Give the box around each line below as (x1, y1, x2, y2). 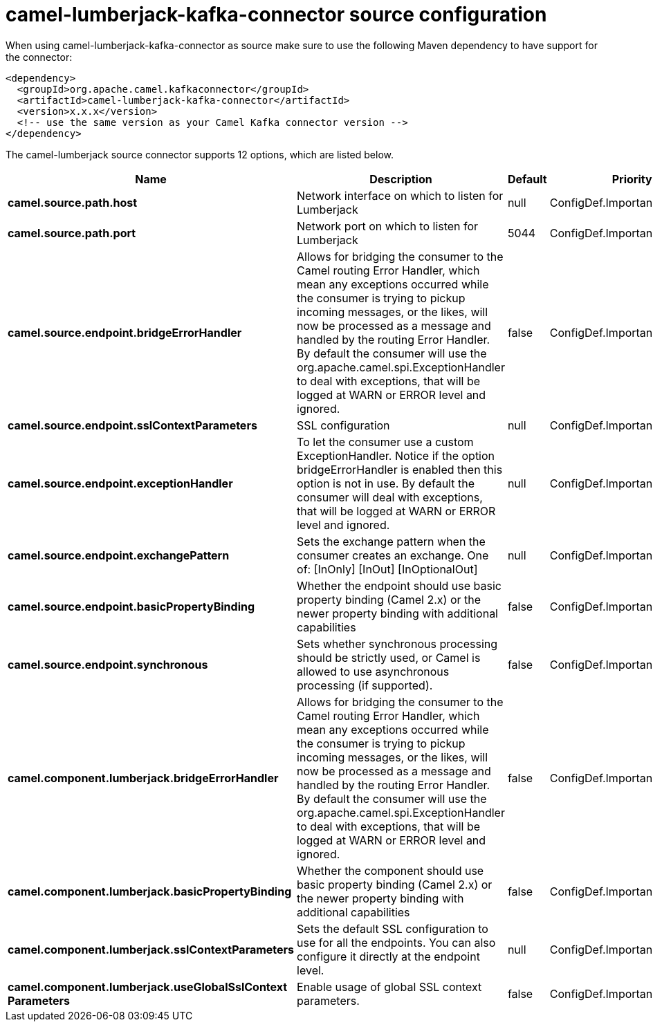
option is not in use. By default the (297, 476, 475, 490)
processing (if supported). (297, 678, 433, 692)
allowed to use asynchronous (297, 664, 450, 678)
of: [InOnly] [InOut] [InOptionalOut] (297, 562, 478, 576)
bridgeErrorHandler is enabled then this (297, 462, 503, 477)
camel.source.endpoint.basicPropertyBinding (8, 599, 255, 613)
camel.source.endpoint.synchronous (8, 657, 208, 672)
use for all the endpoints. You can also (297, 935, 496, 950)
